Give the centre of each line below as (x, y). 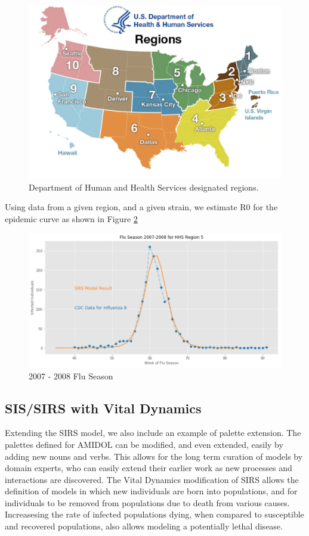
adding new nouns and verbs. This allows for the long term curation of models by (154, 456)
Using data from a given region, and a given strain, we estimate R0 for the (141, 207)
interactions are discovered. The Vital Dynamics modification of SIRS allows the (152, 479)
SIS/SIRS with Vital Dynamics (103, 408)
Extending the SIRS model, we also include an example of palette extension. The (153, 433)
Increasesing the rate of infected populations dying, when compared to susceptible (154, 514)
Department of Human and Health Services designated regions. (144, 187)
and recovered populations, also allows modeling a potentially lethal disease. (144, 526)
